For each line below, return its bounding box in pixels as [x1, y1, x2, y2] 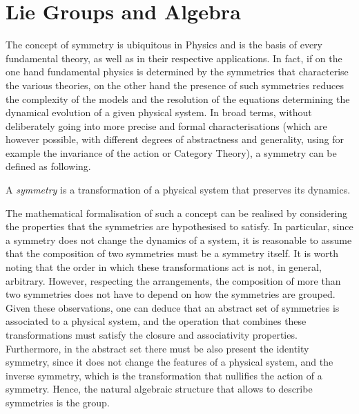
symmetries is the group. [6, 395, 110, 409]
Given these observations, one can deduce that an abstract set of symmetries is [6, 300, 340, 314]
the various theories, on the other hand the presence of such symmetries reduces [6, 77, 344, 92]
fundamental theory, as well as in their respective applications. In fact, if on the [6, 50, 342, 65]
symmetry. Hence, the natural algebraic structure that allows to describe [6, 382, 313, 396]
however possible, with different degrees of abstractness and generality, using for [6, 132, 344, 147]
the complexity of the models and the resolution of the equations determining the [6, 91, 350, 106]
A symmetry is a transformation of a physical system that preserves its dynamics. [6, 182, 351, 197]
